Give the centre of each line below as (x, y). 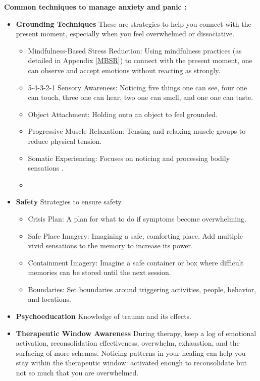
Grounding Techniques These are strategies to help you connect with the (134, 23)
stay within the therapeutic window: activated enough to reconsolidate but (131, 363)
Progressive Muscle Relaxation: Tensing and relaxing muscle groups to (137, 131)
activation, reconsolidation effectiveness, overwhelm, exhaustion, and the (128, 343)
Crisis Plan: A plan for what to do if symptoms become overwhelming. (137, 218)
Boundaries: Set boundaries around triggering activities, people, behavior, (142, 289)
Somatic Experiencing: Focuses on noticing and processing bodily (129, 158)
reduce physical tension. (65, 141)
